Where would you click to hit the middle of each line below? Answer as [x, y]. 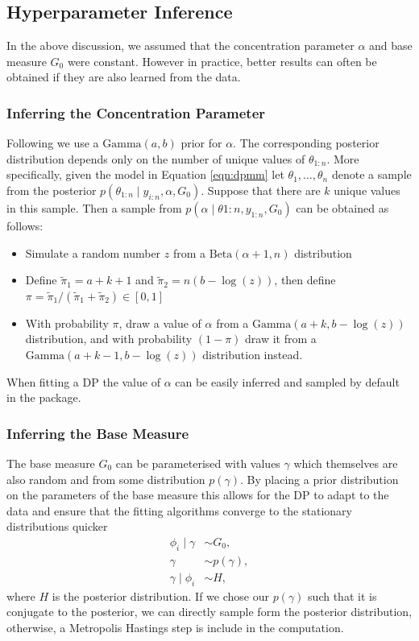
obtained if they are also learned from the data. [124, 77]
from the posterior [52, 190]
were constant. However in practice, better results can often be [222, 61]
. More [343, 158]
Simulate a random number [93, 252]
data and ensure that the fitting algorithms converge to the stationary [179, 510]
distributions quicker [57, 526]
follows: [25, 225]
